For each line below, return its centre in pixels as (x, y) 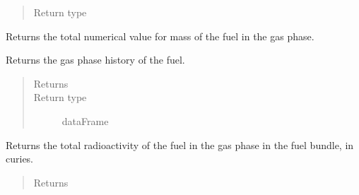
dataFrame (85, 120)
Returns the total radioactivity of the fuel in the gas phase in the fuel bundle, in (180, 144)
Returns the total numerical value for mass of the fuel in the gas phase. (160, 36)
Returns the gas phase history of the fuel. (95, 60)
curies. (20, 159)
